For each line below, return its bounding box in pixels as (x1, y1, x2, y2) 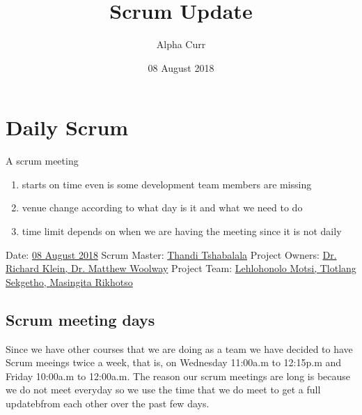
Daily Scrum (6, 113, 129, 142)
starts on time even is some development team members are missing (22, 176, 312, 191)
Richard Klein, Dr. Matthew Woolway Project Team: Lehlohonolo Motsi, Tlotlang (6, 261, 356, 276)
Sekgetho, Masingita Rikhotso (6, 274, 133, 289)
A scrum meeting (6, 153, 79, 168)
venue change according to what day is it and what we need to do (22, 200, 303, 215)
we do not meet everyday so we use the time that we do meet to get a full (6, 382, 321, 397)
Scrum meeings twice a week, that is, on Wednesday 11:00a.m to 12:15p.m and (6, 355, 342, 370)
